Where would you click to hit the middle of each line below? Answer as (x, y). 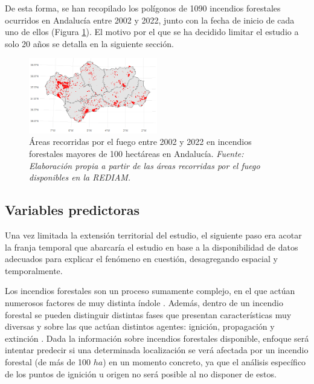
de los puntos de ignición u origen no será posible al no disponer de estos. (141, 373)
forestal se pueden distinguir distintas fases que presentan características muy (148, 314)
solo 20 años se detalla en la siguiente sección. (89, 43)
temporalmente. (34, 270)
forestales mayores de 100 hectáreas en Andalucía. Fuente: (136, 154)
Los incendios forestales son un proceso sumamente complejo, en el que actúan (150, 291)
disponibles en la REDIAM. (80, 177)
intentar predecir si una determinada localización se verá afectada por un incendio (157, 350)
